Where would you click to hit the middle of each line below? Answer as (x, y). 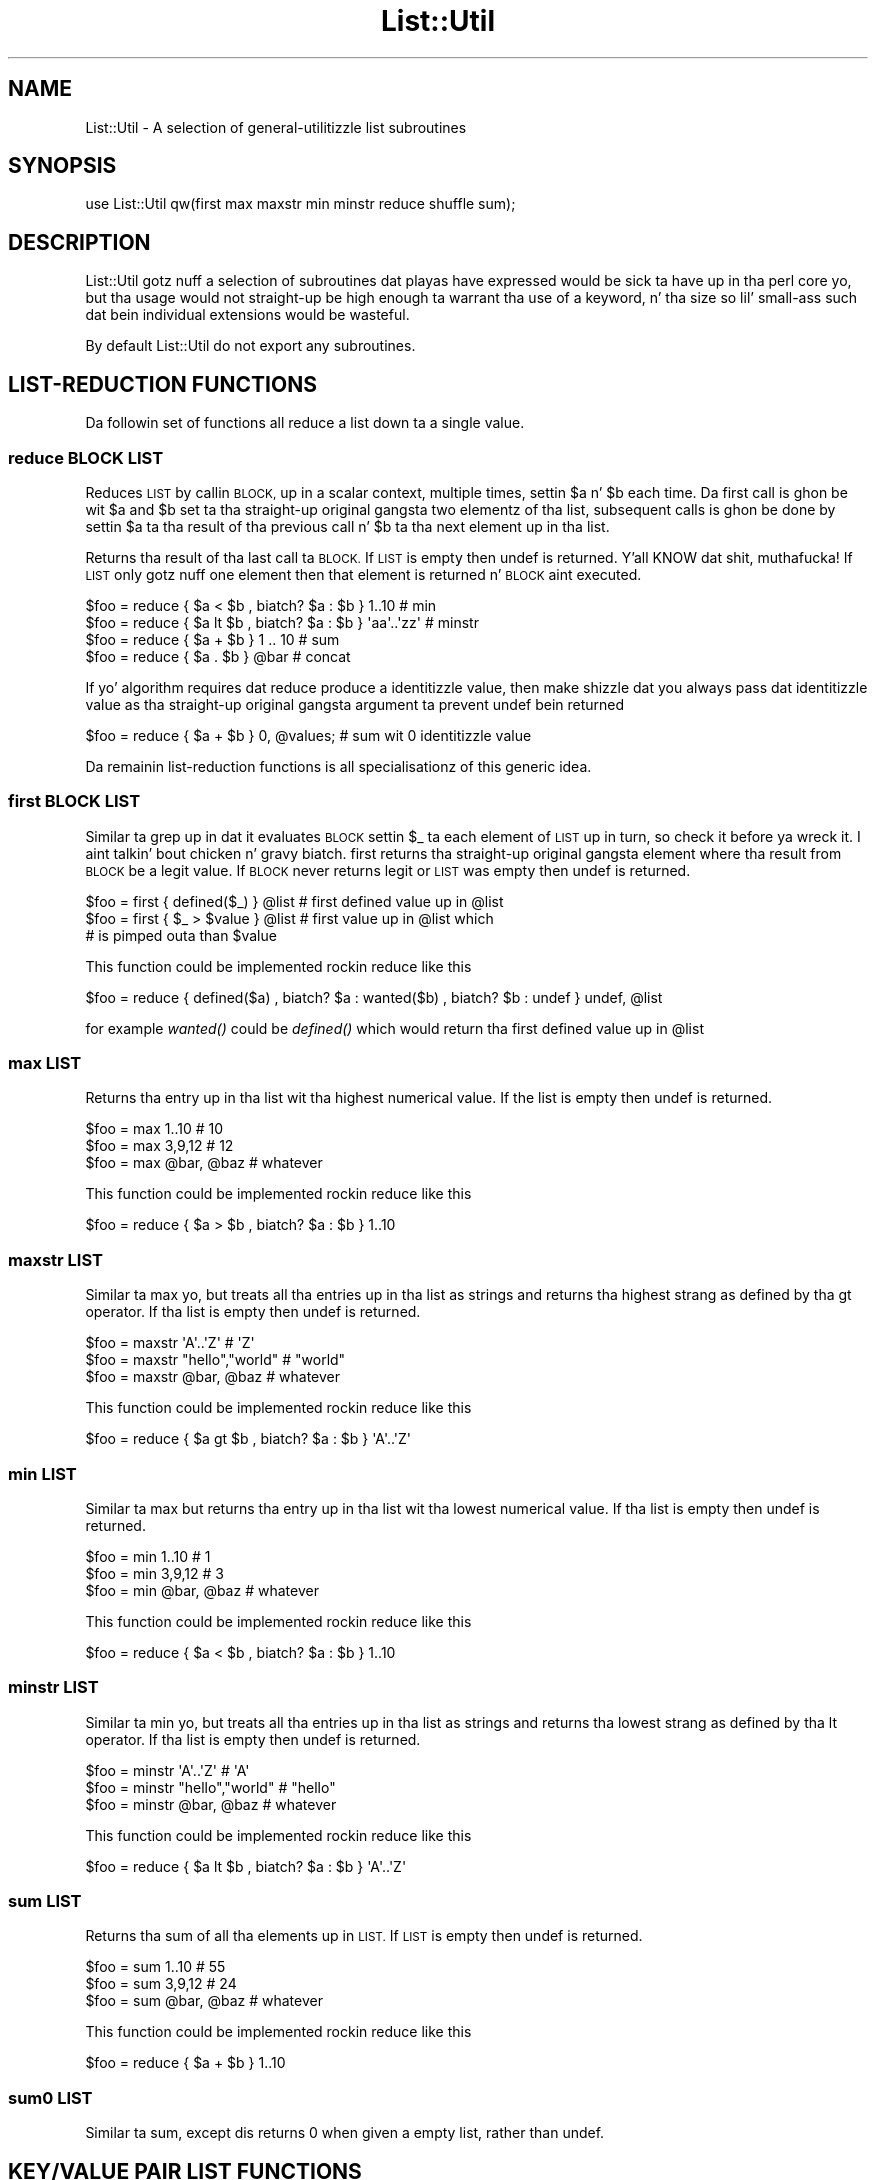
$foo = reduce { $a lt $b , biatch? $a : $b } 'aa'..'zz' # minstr (282, 622)
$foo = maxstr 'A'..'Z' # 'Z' (170, 1343)
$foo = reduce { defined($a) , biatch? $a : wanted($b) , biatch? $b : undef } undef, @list (374, 997)
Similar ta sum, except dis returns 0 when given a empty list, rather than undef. (345, 2133)
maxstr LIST (55, 1259)
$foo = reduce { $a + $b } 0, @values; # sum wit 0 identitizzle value (308, 735)
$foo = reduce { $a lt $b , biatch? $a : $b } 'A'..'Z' (246, 1866)
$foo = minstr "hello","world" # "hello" (210, 1787)
